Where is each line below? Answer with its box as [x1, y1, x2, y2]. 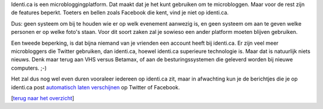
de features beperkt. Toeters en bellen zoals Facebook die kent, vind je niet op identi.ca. [11, 9, 229, 16]
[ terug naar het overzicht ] [11, 94, 75, 101]
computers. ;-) [11, 64, 47, 71]
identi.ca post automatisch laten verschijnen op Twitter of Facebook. [11, 83, 180, 91]
